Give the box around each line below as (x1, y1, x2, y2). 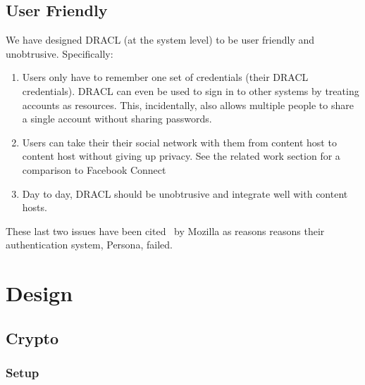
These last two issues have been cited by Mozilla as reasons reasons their (6, 223, 325, 238)
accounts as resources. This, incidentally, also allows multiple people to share (22, 97, 354, 112)
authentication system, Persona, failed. (6, 237, 173, 252)
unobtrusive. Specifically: (6, 46, 113, 61)
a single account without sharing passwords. (22, 111, 212, 126)
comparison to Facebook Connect (22, 162, 166, 177)
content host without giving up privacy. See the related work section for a (22, 149, 340, 163)
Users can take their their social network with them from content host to (22, 134, 337, 149)
